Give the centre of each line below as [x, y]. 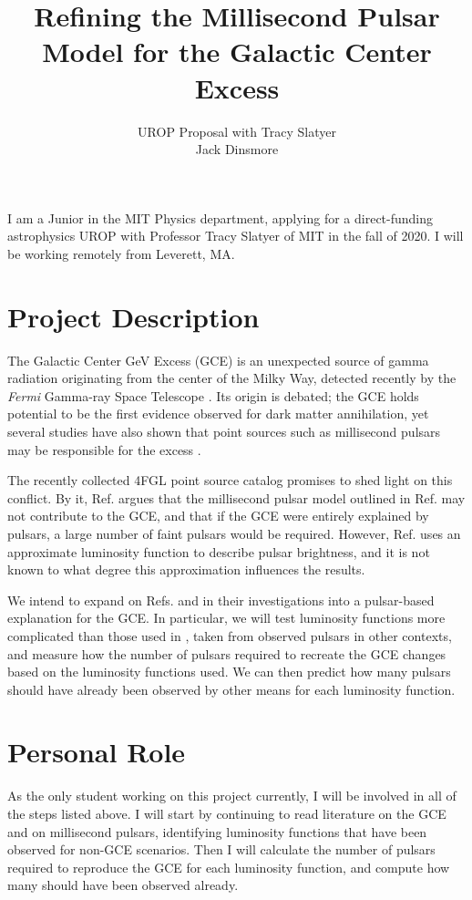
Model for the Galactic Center [237, 52]
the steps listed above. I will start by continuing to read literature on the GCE [227, 813]
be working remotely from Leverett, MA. [121, 253]
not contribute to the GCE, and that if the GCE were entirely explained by [218, 516]
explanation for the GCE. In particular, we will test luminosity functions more [226, 618]
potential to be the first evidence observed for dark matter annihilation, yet [218, 414]
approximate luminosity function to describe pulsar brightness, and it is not [219, 551]
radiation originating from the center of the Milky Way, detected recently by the [232, 378]
